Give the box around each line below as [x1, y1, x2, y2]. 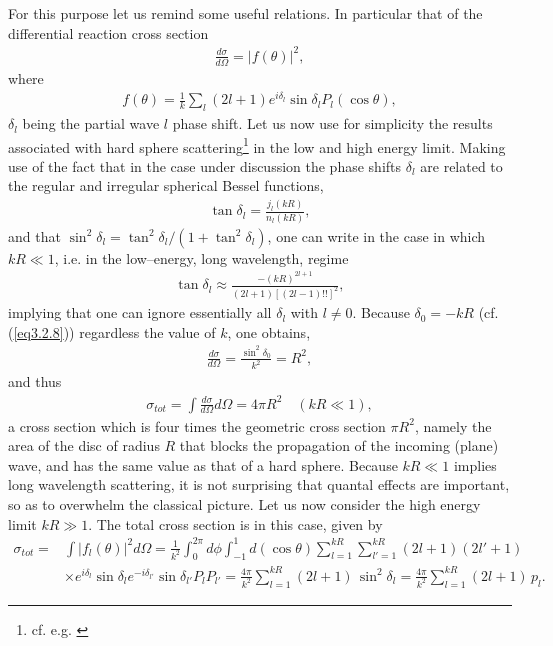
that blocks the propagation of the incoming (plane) [179, 435, 499, 456]
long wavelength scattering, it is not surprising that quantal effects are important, [8, 474, 510, 495]
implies [453, 454, 497, 475]
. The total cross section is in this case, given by [88, 513, 383, 534]
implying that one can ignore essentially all [8, 302, 272, 323]
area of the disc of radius [8, 435, 160, 456]
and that [8, 225, 61, 246]
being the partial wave [22, 113, 160, 134]
